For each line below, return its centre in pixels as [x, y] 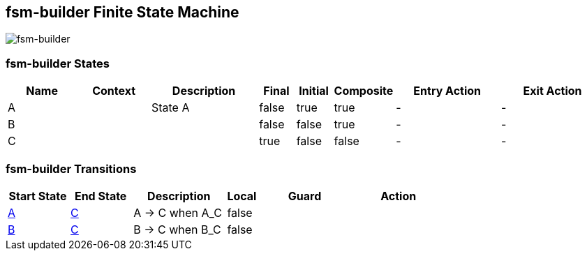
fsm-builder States [58, 63]
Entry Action [447, 91]
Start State [38, 196]
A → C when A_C [178, 212]
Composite [364, 91]
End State [101, 196]
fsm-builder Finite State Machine [122, 12]
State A [170, 108]
